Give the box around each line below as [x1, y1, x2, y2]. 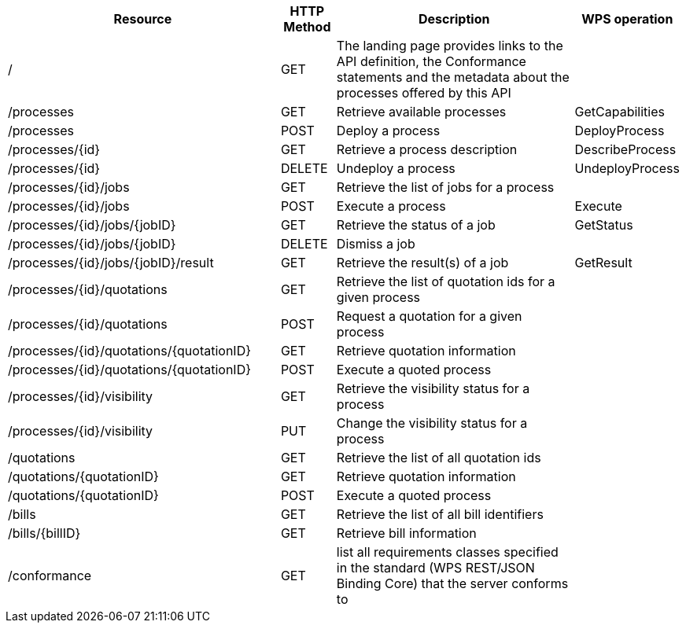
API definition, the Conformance [336, 53, 526, 69]
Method [283, 19, 331, 35]
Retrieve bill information [336, 525, 477, 541]
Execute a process [336, 198, 446, 214]
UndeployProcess [574, 160, 680, 176]
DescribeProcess [574, 142, 677, 157]
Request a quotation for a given [336, 308, 522, 324]
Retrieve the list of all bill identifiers [336, 506, 544, 522]
